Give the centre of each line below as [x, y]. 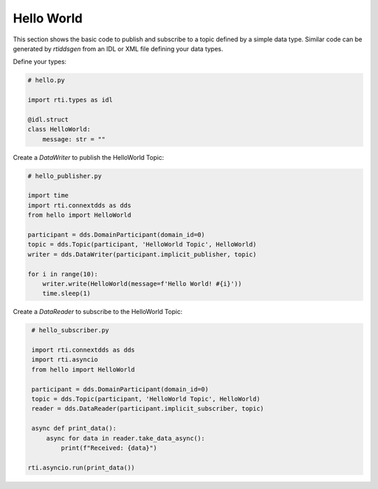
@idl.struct [48, 119]
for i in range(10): [63, 274]
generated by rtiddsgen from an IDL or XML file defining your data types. [118, 48]
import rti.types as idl [70, 100]
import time [48, 195]
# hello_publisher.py [65, 176]
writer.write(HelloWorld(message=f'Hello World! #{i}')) [142, 283]
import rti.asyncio [65, 360]
